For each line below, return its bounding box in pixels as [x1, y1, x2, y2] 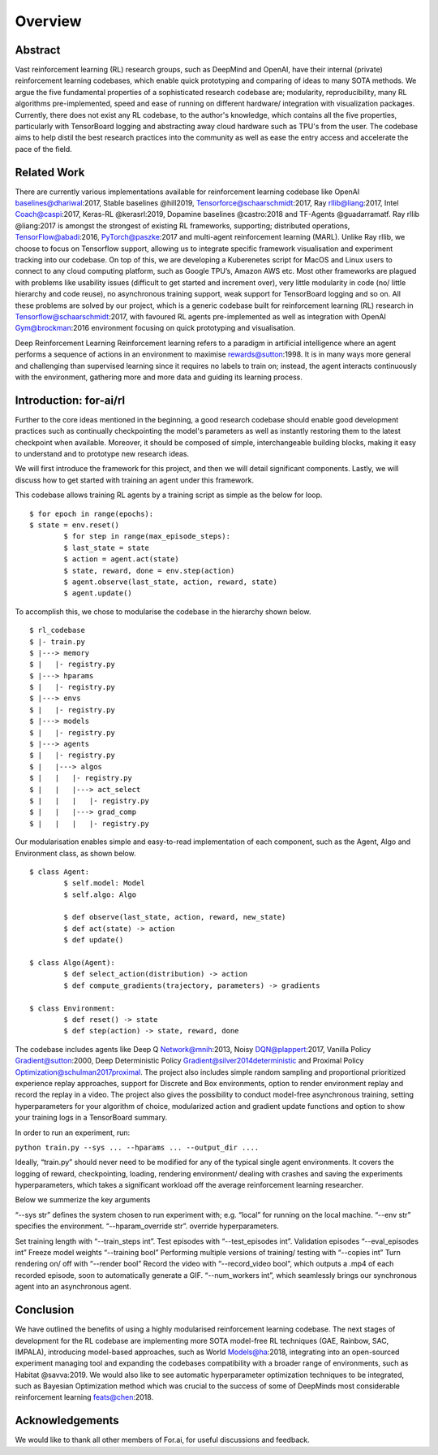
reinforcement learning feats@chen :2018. [15, 1392, 154, 1402]
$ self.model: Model [63, 878, 145, 888]
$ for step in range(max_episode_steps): [63, 532, 231, 541]
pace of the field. [15, 144, 72, 154]
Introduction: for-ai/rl [15, 393, 126, 407]
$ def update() [63, 935, 124, 945]
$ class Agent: [29, 867, 90, 877]
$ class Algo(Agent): [29, 959, 115, 968]
